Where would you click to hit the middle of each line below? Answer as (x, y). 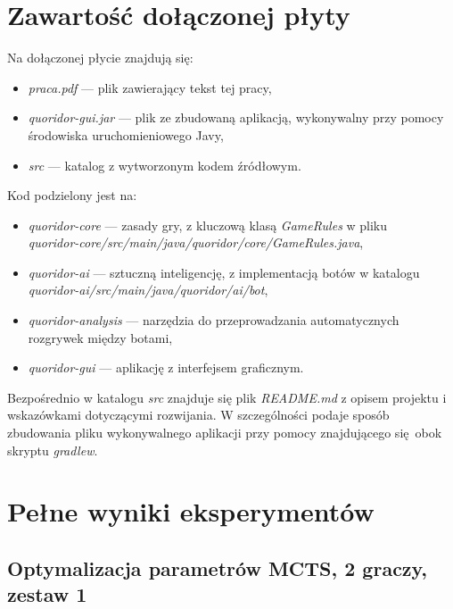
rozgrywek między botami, (100, 337)
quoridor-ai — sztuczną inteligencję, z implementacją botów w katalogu (224, 272)
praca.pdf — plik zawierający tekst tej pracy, (150, 87)
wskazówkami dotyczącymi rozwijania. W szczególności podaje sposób (198, 415)
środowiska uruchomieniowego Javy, (126, 134)
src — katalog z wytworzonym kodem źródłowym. (165, 165)
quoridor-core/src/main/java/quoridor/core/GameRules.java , (196, 242)
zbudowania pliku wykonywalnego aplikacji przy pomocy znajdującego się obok (225, 433)
